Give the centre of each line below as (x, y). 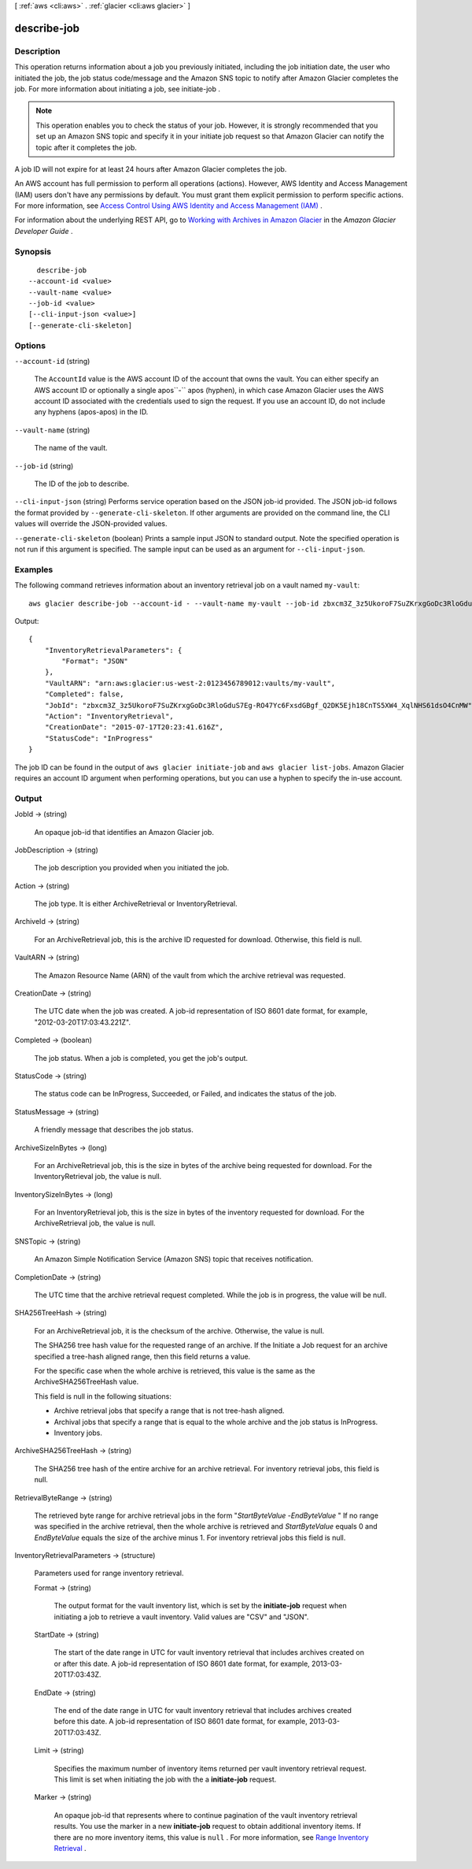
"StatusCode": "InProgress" (99, 738)
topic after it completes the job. (87, 147)
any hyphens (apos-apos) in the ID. (91, 412)
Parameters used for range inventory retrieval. (109, 1573)
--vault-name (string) (52, 430)
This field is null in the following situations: (103, 1396)
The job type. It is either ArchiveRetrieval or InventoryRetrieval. (136, 904)
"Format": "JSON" (95, 661)
